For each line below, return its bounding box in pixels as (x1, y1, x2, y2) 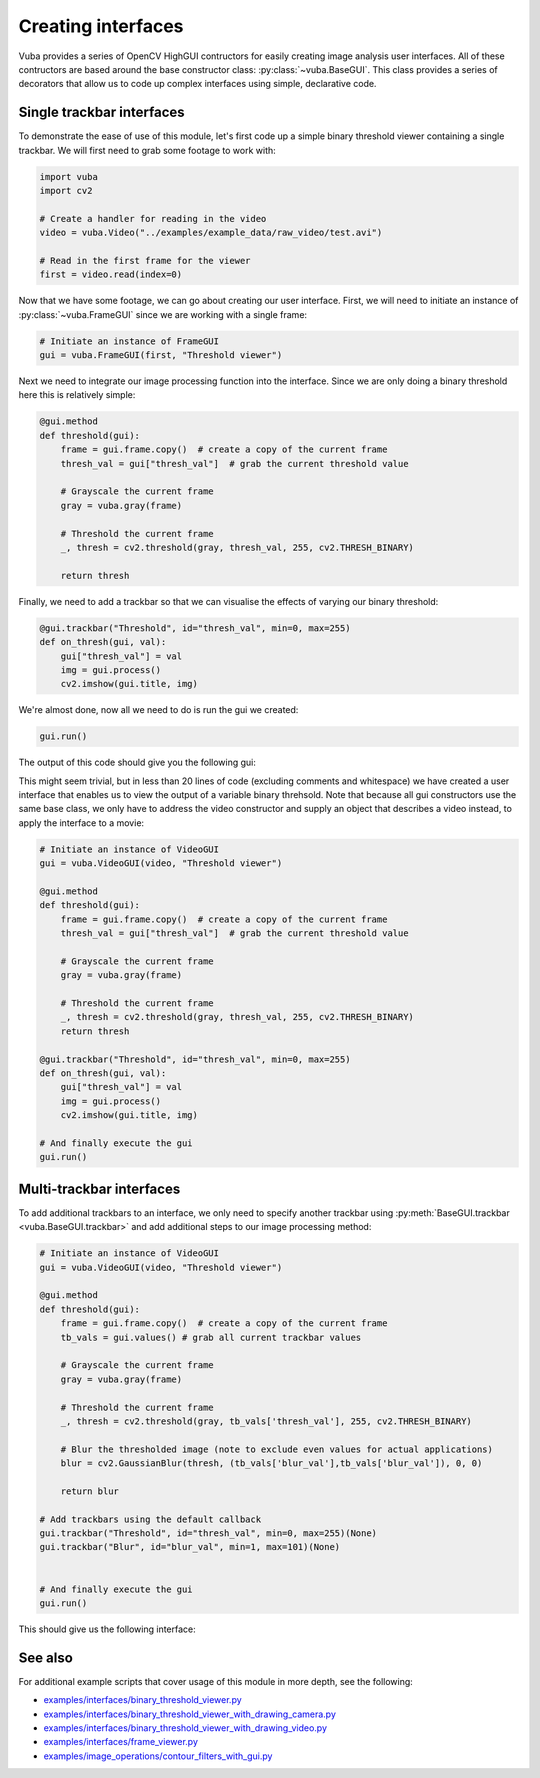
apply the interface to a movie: (18, 816, 145, 829)
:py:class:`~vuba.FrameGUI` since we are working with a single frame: (18, 308, 308, 320)
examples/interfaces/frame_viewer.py (43, 1736, 199, 1748)
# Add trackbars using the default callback (39, 1513, 262, 1525)
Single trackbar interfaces (18, 104, 185, 121)
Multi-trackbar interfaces (18, 1180, 181, 1197)
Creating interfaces (18, 15, 184, 37)
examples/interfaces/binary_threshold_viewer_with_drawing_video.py (43, 1722, 327, 1734)
